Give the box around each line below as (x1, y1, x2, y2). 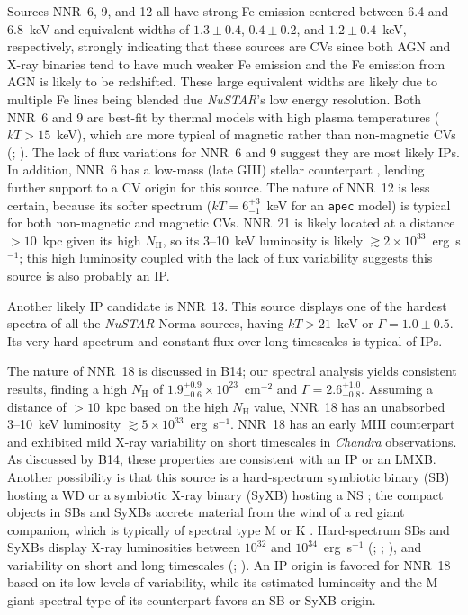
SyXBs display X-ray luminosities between (7, 538, 241, 557)
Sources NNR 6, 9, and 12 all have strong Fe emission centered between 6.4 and (7, 2, 449, 20)
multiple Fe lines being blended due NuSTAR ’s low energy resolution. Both (7, 89, 422, 108)
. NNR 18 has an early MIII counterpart (230, 414, 455, 433)
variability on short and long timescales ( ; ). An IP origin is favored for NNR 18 (7, 555, 451, 574)
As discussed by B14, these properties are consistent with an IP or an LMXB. (7, 450, 436, 468)
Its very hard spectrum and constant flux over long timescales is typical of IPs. (7, 331, 443, 350)
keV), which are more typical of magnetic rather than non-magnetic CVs (57, 125, 456, 144)
